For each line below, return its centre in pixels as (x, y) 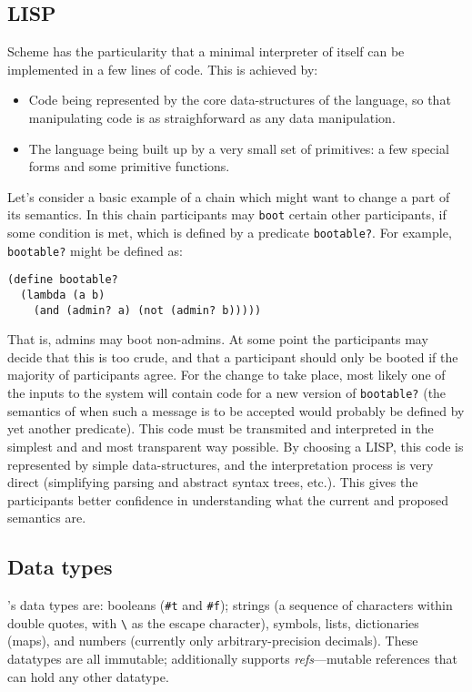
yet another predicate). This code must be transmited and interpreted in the (221, 428)
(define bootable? (63, 280)
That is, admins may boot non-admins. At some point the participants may (218, 339)
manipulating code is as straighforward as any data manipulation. (212, 117)
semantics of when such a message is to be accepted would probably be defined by (236, 410)
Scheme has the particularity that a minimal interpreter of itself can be (206, 51)
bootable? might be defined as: (95, 250)
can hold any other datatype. (88, 676)
